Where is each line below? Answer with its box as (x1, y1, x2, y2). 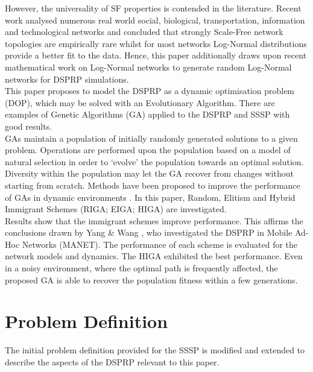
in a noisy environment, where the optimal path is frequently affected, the (5, 262, 278, 274)
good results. (5, 119, 52, 132)
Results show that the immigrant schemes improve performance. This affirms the (5, 214, 303, 227)
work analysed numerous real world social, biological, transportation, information (5, 13, 305, 26)
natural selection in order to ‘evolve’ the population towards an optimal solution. (5, 155, 304, 168)
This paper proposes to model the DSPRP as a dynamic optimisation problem (5, 84, 295, 97)
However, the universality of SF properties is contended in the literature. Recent (5, 2, 302, 14)
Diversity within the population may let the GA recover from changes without (5, 167, 294, 180)
